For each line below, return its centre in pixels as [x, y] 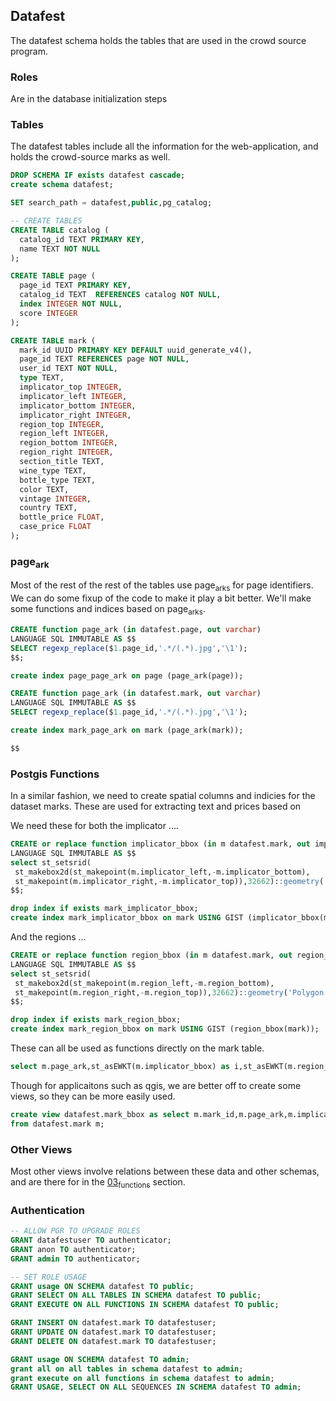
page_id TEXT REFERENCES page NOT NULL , [104, 359]
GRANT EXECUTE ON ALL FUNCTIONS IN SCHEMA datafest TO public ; [145, 1305]
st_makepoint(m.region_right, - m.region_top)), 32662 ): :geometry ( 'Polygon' [171, 992]
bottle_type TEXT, [58, 480]
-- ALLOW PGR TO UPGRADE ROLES [75, 1231]
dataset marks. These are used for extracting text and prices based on [156, 806]
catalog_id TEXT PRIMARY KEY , [82, 239]
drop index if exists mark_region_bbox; [96, 1020]
